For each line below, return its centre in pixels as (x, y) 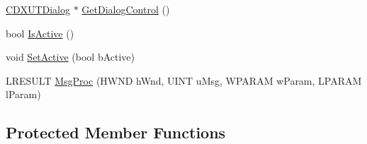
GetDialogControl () (126, 9)
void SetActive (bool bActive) (70, 57)
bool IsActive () (40, 33)
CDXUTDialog (38, 9)
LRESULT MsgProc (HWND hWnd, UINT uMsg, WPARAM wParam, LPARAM (184, 80)
